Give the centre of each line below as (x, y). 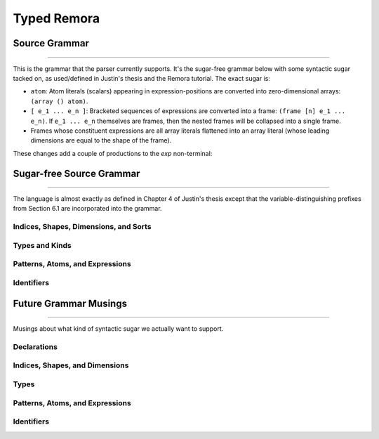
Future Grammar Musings (70, 303)
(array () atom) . (59, 101)
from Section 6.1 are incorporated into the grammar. (87, 209)
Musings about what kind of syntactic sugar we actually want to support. (118, 329)
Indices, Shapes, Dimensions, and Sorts (82, 227)
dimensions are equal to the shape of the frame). (101, 140)
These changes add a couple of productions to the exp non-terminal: (113, 153)
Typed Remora (56, 18)
